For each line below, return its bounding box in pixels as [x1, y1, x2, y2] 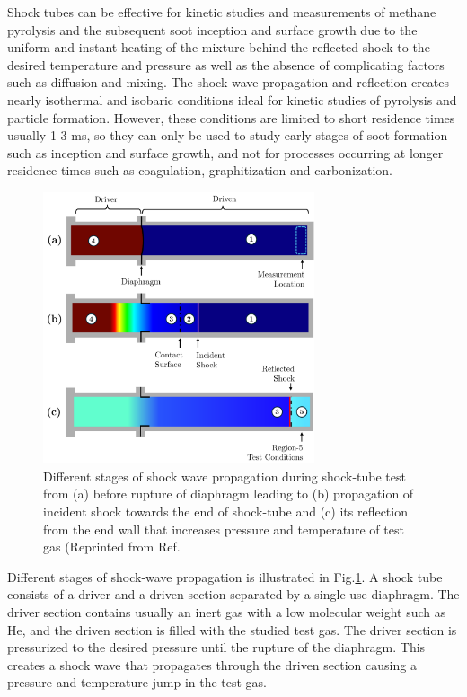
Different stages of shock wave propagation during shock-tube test [43, 466, 406, 485]
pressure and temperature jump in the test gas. [7, 673, 268, 692]
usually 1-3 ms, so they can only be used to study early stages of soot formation [7, 126, 448, 145]
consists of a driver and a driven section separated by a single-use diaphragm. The [7, 585, 460, 604]
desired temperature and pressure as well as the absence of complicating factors [7, 55, 445, 74]
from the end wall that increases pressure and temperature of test [43, 519, 404, 538]
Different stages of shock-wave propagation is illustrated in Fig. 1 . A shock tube [7, 567, 443, 586]
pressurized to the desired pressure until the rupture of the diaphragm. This [7, 638, 426, 657]
